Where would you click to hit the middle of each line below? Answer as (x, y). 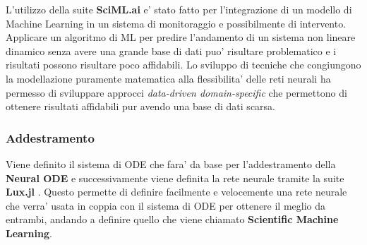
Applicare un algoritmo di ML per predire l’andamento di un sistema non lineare (181, 37)
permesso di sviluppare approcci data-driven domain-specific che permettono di (176, 92)
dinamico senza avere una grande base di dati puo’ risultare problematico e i (171, 50)
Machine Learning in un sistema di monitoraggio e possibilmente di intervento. (176, 23)
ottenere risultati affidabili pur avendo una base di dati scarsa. (140, 106)
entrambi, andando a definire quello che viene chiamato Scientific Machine (172, 219)
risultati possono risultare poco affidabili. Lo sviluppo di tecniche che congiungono (183, 65)
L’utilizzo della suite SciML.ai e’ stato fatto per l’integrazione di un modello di (179, 9)
